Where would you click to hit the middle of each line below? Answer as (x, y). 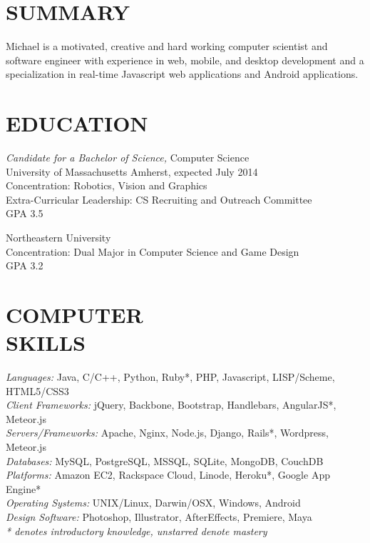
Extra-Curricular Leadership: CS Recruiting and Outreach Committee (159, 199)
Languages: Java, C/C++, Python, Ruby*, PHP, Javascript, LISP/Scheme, (170, 377)
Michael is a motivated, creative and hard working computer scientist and (167, 46)
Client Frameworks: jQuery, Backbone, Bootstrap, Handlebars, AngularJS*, (171, 405)
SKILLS (46, 343)
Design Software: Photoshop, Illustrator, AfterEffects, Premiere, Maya (159, 517)
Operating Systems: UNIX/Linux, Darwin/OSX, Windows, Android (153, 503)
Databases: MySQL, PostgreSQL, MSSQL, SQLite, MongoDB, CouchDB (165, 460)
